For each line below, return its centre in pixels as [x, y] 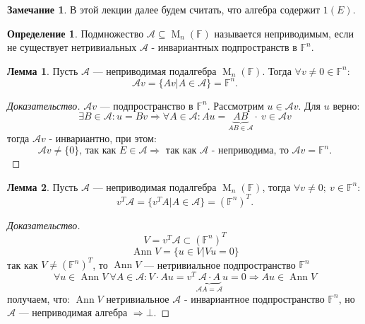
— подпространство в [146, 105]
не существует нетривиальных [72, 47]
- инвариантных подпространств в [224, 47]
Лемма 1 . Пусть [43, 70]
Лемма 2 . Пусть [43, 186]
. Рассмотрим [235, 105]
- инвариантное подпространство [254, 298]
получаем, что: [39, 298]
